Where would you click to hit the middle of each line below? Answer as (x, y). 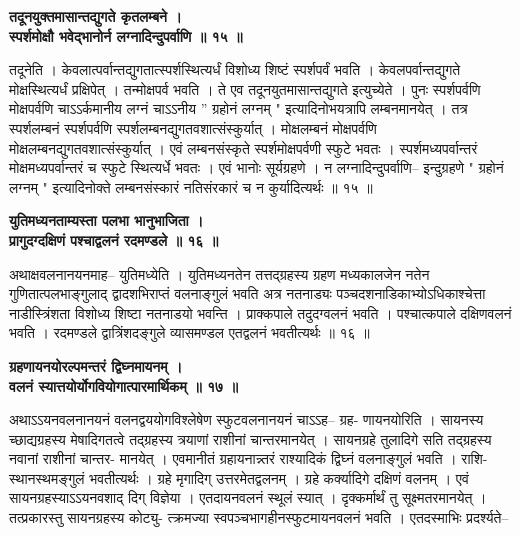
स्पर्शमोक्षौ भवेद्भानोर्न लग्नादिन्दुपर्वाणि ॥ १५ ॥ (126, 35)
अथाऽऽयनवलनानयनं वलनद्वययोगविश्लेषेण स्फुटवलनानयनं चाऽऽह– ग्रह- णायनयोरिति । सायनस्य (246, 419)
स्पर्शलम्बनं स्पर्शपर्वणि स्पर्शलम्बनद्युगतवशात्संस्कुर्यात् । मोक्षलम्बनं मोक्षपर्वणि (193, 127)
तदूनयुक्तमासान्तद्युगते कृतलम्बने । (95, 16)
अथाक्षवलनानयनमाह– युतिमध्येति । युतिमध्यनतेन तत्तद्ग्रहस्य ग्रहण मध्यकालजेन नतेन (219, 273)
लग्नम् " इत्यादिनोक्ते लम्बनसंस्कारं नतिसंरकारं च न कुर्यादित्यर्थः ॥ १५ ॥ (191, 186)
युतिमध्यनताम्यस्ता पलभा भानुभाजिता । (106, 220)
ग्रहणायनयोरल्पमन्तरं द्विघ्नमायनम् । (96, 365)
